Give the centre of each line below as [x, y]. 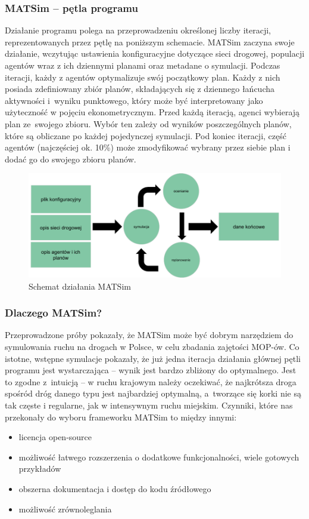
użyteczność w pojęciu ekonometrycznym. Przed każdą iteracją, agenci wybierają [152, 112]
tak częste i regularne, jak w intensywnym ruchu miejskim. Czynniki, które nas [149, 405]
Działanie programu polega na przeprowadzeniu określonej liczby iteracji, [138, 30]
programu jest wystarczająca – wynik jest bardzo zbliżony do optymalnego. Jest [151, 370]
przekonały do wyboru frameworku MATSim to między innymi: [121, 417]
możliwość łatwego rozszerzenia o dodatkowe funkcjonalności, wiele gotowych [159, 457]
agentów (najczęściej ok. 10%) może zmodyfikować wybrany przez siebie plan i [148, 147]
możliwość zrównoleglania [65, 509]
